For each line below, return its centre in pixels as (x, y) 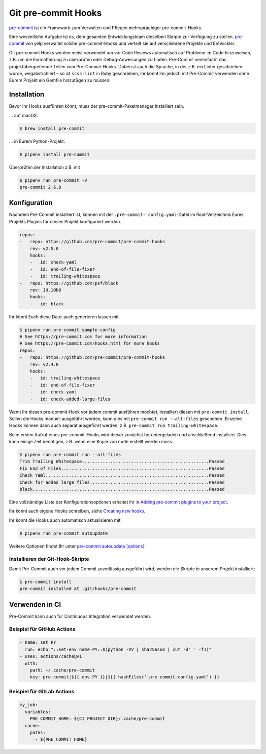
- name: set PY (38, 643)
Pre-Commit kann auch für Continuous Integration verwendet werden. (80, 616)
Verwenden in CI (35, 605)
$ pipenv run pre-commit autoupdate (64, 533)
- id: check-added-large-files (70, 399)
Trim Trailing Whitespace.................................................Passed (122, 461)
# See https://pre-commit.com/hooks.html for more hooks (90, 344)
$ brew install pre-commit (52, 128)
